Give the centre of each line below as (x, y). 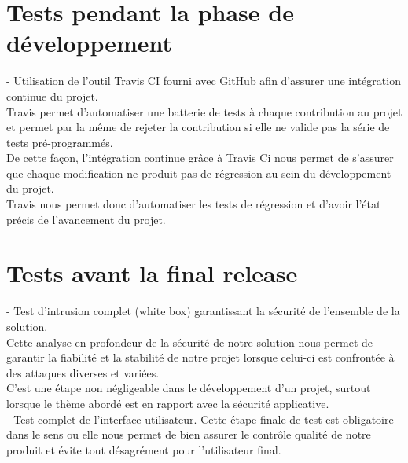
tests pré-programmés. (60, 142)
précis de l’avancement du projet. (86, 219)
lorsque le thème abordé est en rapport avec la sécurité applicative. (168, 403)
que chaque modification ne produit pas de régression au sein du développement (199, 173)
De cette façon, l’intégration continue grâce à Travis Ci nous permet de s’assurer (200, 158)
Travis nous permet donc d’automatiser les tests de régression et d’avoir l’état (194, 204)
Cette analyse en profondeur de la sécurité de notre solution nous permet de (189, 342)
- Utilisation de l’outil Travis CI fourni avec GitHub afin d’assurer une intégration (204, 81)
